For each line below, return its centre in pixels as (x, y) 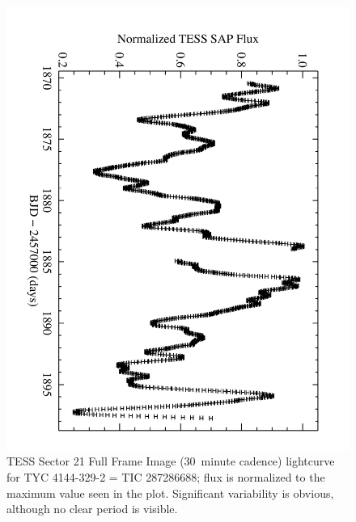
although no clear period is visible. (92, 509)
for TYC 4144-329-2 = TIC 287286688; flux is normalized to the (166, 477)
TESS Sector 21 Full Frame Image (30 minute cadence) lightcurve (171, 461)
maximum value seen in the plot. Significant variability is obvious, (170, 493)
